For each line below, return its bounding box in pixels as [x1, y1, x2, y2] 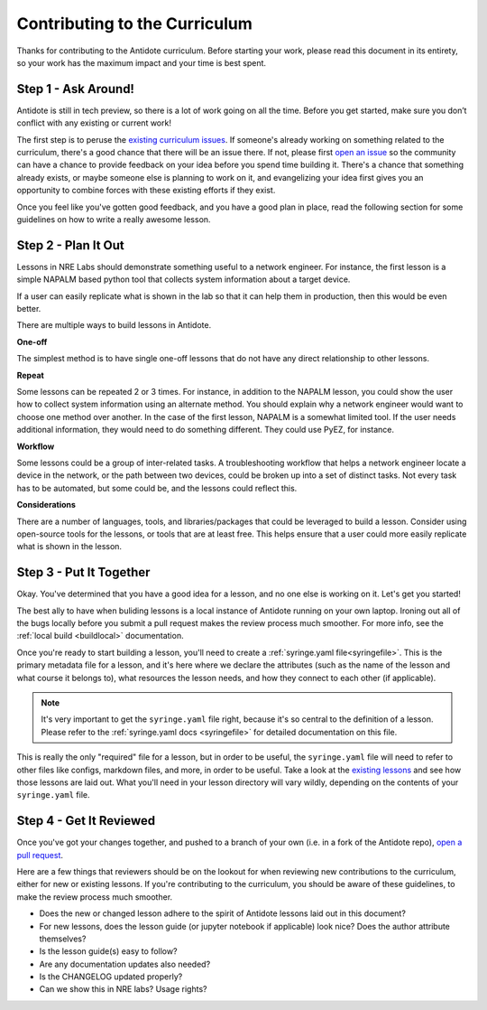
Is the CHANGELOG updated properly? [39, 971, 183, 982]
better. [16, 304, 41, 314]
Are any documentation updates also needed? [39, 959, 211, 969]
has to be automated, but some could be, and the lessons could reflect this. [16, 482, 298, 493]
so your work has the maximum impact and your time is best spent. [16, 57, 266, 68]
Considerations [16, 500, 77, 510]
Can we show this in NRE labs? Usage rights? [39, 984, 207, 995]
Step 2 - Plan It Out [16, 238, 125, 253]
